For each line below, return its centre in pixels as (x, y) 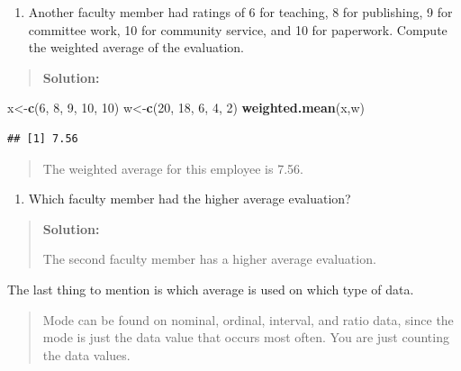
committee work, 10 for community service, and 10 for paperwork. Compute (238, 29)
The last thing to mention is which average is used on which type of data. (211, 289)
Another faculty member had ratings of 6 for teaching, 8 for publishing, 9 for (240, 12)
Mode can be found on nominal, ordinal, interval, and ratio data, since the (248, 319)
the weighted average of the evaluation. (136, 47)
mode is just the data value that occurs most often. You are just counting (246, 337)
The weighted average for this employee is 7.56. (173, 168)
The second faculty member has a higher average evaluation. (209, 259)
